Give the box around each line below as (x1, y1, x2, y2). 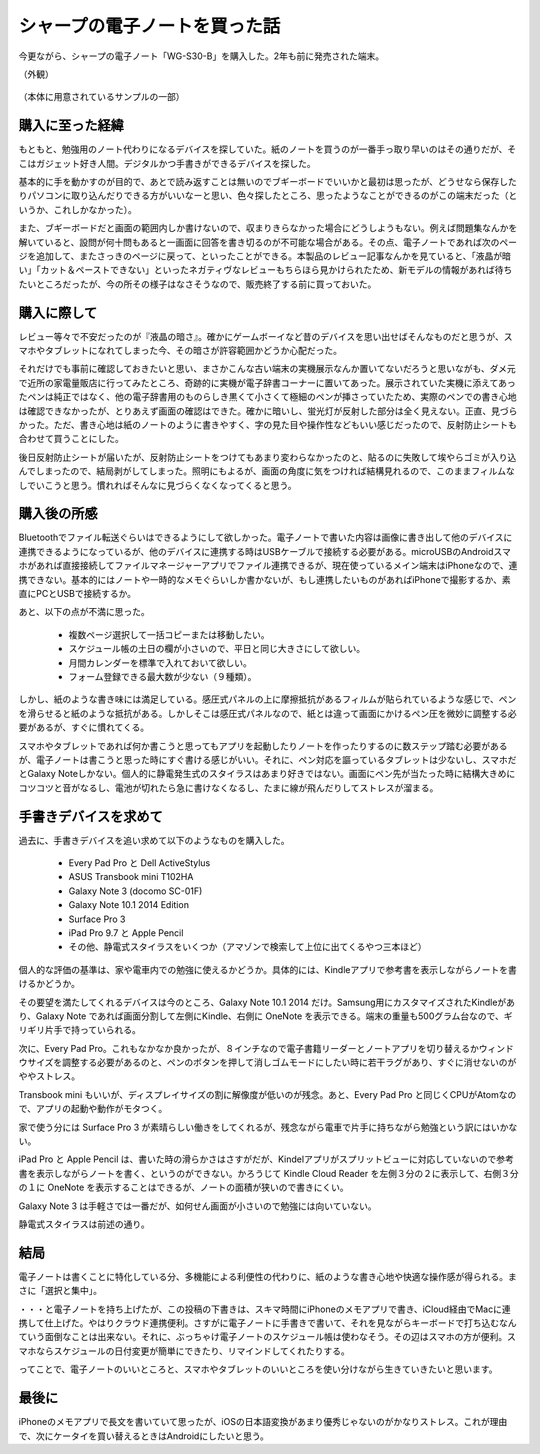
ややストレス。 (18, 1070, 80, 1082)
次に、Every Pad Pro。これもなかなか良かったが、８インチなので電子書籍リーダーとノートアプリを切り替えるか (18, 1042, 480, 1054)
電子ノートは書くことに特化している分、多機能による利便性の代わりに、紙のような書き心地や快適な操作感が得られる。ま (18, 1270, 517, 1282)
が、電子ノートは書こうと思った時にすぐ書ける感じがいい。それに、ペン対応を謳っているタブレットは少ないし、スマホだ (18, 753, 517, 765)
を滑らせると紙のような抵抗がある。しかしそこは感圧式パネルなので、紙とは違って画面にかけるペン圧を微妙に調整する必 (18, 707, 517, 719)
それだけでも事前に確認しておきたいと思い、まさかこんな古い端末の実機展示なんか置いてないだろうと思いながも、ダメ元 (18, 363, 517, 375)
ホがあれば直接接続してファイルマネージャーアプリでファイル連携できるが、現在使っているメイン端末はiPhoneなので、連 (18, 560, 518, 572)
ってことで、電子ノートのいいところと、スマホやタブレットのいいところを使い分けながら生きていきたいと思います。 (18, 1363, 498, 1375)
